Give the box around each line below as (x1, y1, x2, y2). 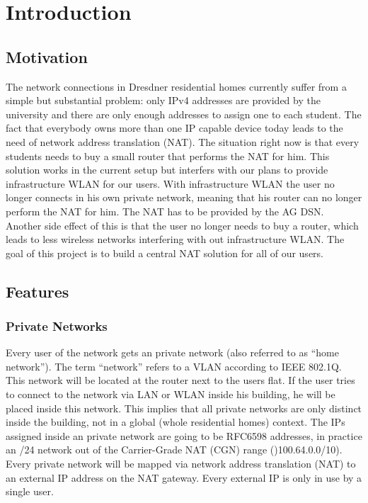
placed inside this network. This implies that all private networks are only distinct (6, 400, 362, 415)
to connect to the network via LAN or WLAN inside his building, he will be (6, 387, 335, 402)
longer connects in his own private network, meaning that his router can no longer (6, 190, 362, 205)
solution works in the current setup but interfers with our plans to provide (6, 162, 328, 177)
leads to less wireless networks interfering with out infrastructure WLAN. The (6, 232, 345, 247)
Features (6, 280, 69, 302)
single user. (6, 484, 54, 499)
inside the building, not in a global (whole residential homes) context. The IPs (6, 414, 345, 429)
